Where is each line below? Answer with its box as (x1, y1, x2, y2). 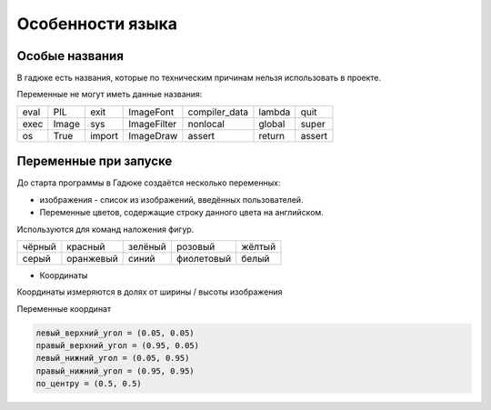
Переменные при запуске (16, 154, 173, 169)
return (258, 129, 286, 142)
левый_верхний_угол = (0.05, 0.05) (35, 327, 195, 338)
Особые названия (16, 48, 125, 64)
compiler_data (187, 105, 249, 118)
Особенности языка (16, 14, 177, 34)
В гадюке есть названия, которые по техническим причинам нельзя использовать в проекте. (16, 73, 382, 84)
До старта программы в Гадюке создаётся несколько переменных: (16, 177, 281, 188)
